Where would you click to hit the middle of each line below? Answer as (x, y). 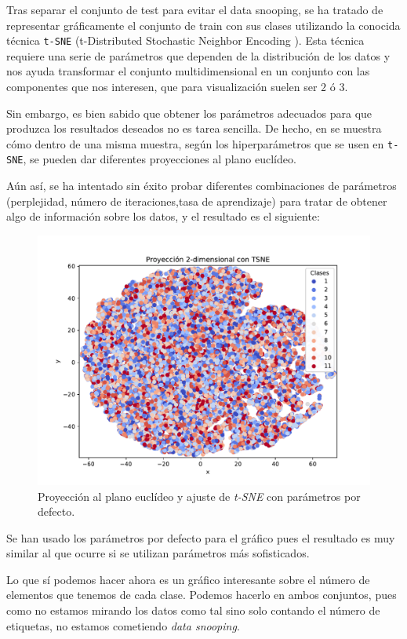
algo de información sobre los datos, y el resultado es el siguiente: (163, 216)
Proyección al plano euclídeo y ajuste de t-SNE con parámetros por (199, 496)
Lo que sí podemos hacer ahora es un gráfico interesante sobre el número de (188, 579)
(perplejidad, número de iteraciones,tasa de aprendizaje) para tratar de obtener (197, 201)
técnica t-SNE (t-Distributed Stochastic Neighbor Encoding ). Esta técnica (185, 40)
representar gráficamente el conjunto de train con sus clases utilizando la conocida (203, 25)
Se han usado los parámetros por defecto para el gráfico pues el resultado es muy (201, 537)
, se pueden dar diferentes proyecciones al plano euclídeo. (160, 159)
